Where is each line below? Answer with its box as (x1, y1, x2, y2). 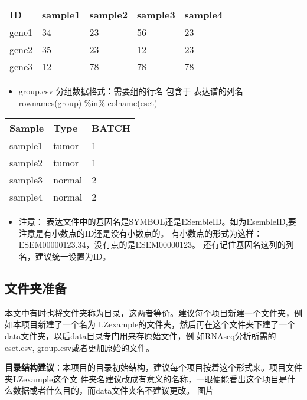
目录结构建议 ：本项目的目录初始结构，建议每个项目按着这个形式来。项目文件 (5, 361, 302, 373)
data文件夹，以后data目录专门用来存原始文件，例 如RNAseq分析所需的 (5, 329, 276, 342)
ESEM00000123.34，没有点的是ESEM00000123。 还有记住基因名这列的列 (18, 238, 294, 251)
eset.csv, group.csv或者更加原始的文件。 (5, 341, 155, 353)
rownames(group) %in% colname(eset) (18, 96, 158, 109)
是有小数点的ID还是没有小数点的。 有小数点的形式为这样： (35, 227, 263, 239)
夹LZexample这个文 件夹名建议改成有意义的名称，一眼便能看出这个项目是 (5, 372, 288, 385)
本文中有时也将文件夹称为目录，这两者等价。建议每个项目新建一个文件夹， (5, 306, 294, 319)
